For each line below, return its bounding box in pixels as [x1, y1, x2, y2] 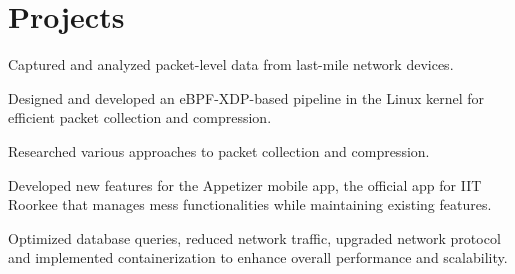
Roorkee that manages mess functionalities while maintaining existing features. [8, 194, 492, 215]
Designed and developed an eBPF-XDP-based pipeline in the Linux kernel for [8, 87, 485, 108]
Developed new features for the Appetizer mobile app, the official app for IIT [8, 174, 482, 195]
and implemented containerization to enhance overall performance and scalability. [8, 247, 508, 268]
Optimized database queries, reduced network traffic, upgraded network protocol [8, 227, 501, 248]
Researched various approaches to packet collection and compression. [8, 140, 430, 161]
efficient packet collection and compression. [8, 107, 272, 128]
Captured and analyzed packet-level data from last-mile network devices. [8, 54, 454, 75]
